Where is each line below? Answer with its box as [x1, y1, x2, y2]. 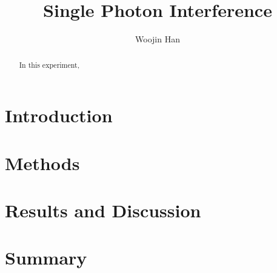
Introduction [5, 103, 113, 128]
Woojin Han [135, 33, 180, 45]
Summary [5, 245, 87, 270]
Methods [5, 150, 80, 175]
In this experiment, [19, 59, 79, 70]
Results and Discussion [5, 197, 201, 222]
